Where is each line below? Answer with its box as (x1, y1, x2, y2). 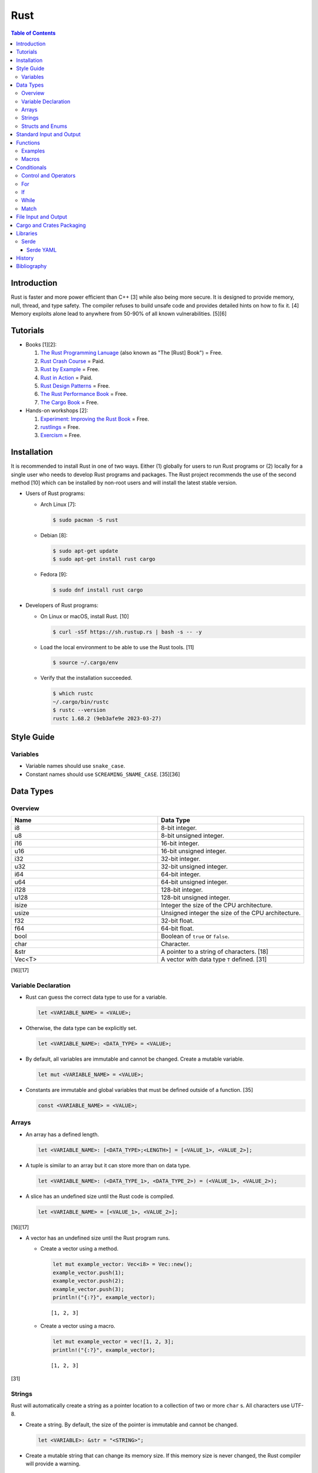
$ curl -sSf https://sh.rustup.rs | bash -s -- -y (52, 628, 203, 635)
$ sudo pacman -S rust (52, 516, 118, 523)
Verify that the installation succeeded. (40, 675, 132, 682)
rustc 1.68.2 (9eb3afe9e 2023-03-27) (52, 715, 162, 722)
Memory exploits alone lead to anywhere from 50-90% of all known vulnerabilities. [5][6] (11, 310, 227, 318)
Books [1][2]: (25, 341, 57, 348)
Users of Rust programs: (25, 490, 85, 497)
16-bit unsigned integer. (161, 847, 227, 855)
